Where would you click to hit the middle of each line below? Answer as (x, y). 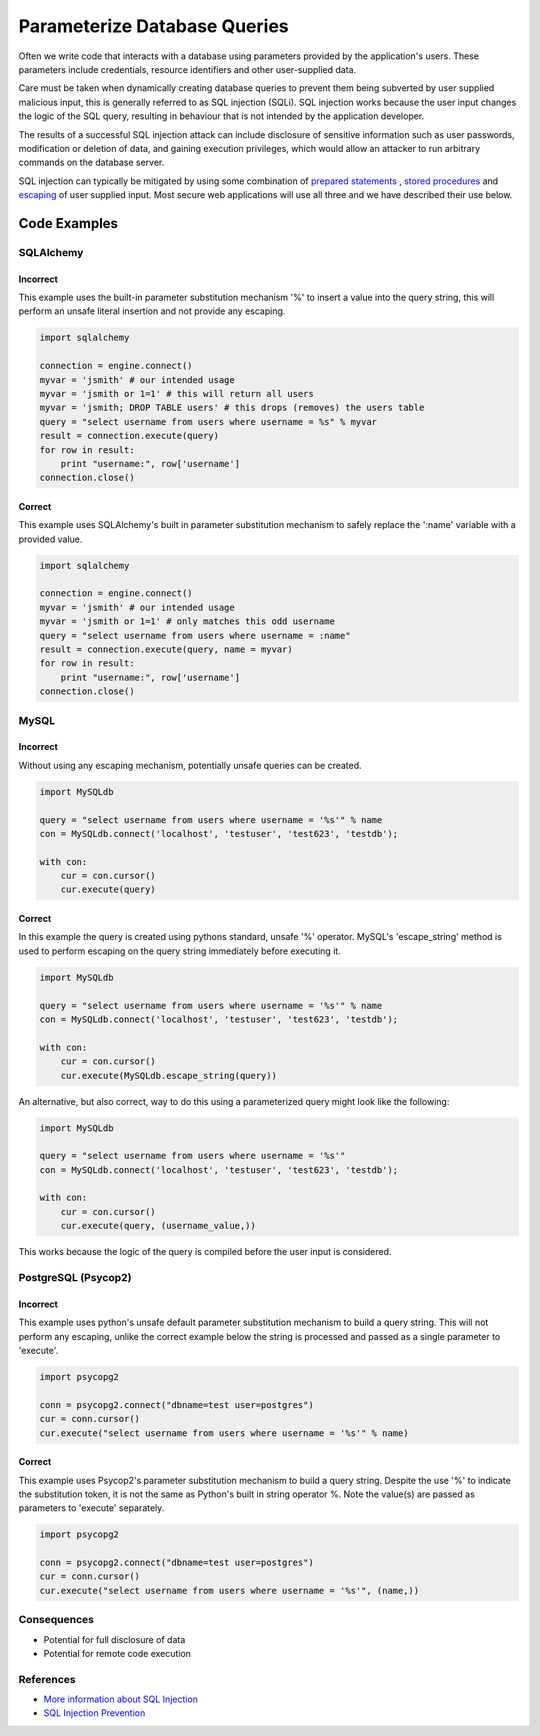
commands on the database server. (91, 162)
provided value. (50, 539)
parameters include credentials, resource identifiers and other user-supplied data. (187, 69)
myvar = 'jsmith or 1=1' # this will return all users (176, 393)
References (47, 1679)
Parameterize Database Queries (153, 26)
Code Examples (68, 223)
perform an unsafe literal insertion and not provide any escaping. (152, 311)
